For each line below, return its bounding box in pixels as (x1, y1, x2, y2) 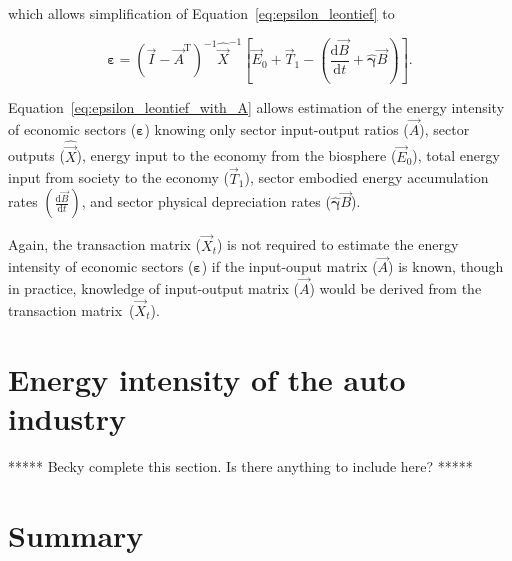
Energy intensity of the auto (8, 358, 406, 399)
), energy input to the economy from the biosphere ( (76, 145, 397, 166)
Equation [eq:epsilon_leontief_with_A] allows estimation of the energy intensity (8, 97, 505, 118)
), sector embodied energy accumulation (244, 167, 489, 188)
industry (8, 397, 127, 438)
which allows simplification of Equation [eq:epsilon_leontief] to (8, 3, 395, 23)
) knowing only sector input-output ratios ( (144, 118, 409, 139)
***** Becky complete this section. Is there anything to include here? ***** (8, 455, 473, 476)
